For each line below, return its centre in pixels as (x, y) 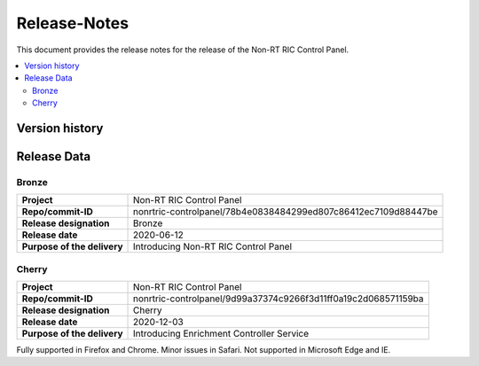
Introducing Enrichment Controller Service (221, 334)
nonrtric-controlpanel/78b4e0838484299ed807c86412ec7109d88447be (286, 212)
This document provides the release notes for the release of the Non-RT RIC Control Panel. (183, 50)
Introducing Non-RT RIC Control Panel (213, 246)
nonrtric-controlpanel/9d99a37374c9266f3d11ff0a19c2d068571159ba (279, 299)
